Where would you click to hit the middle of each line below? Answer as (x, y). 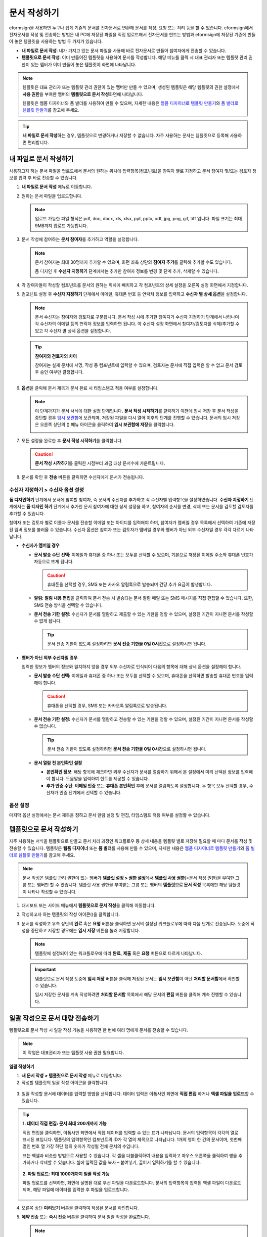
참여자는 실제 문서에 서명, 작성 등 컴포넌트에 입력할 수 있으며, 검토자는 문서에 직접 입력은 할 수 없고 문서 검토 (139, 365)
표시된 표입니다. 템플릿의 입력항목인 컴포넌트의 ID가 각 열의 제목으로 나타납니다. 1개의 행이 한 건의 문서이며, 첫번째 (132, 1140)
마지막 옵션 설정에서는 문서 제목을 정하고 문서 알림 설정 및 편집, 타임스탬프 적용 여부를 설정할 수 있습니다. (110, 815)
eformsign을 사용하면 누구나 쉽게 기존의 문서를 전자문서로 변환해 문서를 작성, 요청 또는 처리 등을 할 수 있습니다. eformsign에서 (131, 28)
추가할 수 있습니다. (27, 513)
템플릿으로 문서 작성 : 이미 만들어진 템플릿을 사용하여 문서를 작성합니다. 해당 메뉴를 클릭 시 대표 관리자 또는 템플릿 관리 (134, 57)
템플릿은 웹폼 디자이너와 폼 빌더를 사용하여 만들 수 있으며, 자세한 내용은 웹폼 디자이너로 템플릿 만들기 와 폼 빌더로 (131, 103)
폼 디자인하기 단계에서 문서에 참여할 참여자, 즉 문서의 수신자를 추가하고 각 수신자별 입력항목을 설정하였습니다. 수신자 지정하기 (129, 500)
